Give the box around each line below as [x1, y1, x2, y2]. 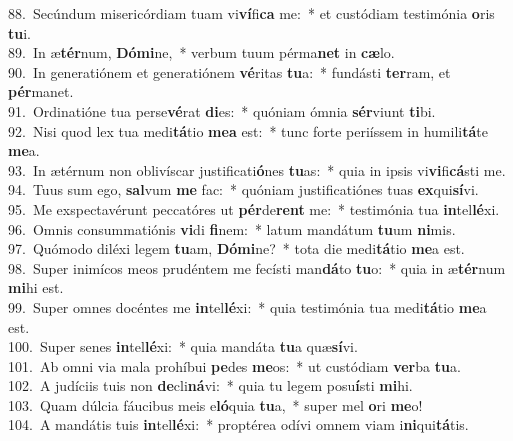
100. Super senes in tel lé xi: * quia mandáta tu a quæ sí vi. [8, 336, 358, 357]
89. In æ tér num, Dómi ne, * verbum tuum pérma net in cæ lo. [8, 42, 395, 63]
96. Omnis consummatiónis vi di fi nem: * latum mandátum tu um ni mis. [8, 218, 456, 239]
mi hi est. [8, 277, 64, 298]
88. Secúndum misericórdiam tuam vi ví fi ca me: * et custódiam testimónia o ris [8, 3, 495, 23]
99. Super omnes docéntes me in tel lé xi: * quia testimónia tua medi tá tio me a [8, 296, 487, 317]
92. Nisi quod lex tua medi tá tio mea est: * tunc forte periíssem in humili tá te [8, 120, 488, 141]
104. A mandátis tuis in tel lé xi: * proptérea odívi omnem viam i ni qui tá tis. [8, 414, 469, 435]
